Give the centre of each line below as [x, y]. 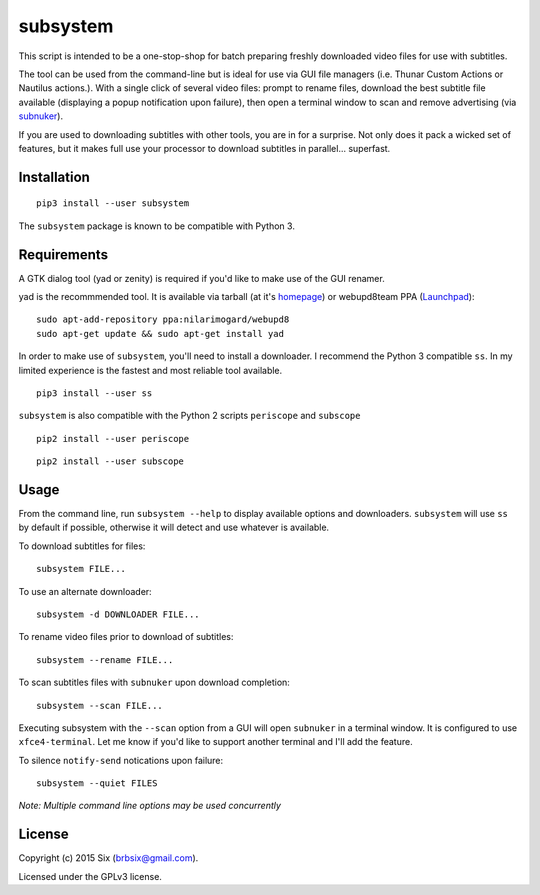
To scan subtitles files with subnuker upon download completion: [154, 682]
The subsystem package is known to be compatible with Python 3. [156, 226]
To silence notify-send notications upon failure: [121, 760]
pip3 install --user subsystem [113, 203]
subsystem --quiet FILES [97, 783]
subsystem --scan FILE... [100, 705]
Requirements [63, 254]
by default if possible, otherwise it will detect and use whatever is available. [174, 527]
